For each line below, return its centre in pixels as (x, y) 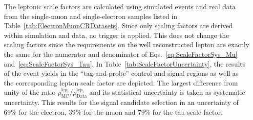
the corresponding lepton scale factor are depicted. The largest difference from (121, 82)
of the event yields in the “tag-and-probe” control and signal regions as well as (121, 73)
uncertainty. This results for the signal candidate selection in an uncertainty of (121, 102)
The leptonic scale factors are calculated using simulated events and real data (120, 6)
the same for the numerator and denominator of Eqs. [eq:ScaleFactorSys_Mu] (121, 54)
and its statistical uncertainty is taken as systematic (167, 92)
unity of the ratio (30, 92)
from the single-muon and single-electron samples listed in (91, 16)
